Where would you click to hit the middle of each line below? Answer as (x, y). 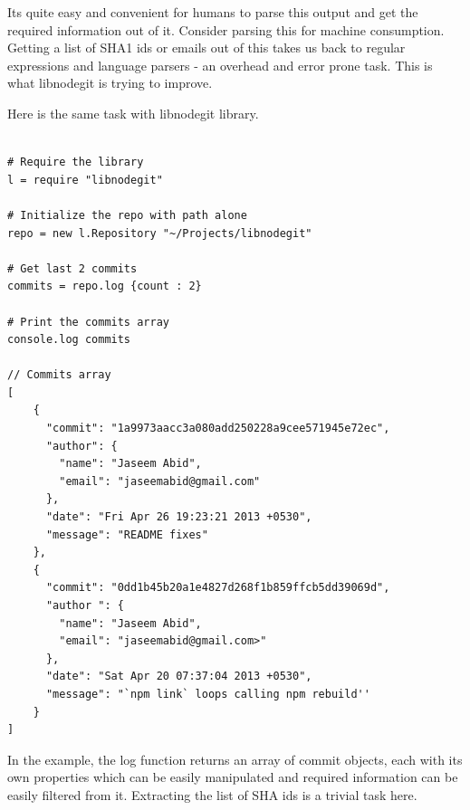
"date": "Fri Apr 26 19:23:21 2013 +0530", (179, 517)
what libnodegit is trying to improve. (110, 83)
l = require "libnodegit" (85, 180)
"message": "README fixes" (127, 534)
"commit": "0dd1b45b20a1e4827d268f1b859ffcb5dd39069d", (218, 588)
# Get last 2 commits (72, 268)
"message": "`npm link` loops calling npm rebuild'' (208, 694)
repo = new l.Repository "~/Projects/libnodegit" (160, 233)
